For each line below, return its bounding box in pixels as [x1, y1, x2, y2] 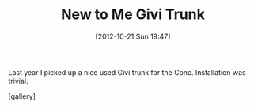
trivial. [8, 76, 28, 85]
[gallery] [8, 91, 36, 100]
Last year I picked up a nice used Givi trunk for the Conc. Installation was [8, 67, 247, 77]
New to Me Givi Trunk [60, 6, 206, 24]
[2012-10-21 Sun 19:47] [95, 32, 171, 41]
